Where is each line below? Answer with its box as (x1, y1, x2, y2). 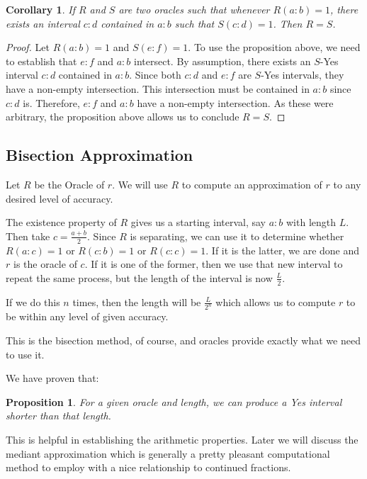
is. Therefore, (23, 95, 80, 110)
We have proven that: (6, 371, 99, 385)
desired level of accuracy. (6, 191, 113, 205)
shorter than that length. (6, 408, 111, 423)
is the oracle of (13, 257, 77, 271)
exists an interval (6, 16, 80, 30)
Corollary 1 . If (6, 2, 75, 16)
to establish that (6, 53, 77, 68)
